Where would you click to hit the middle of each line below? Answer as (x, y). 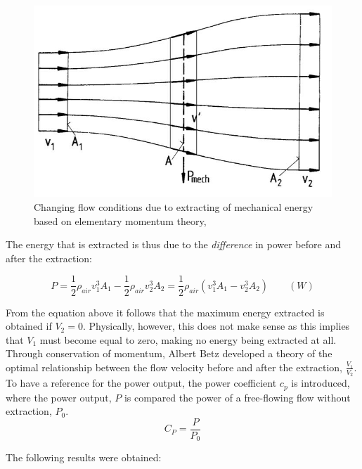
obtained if (29, 326)
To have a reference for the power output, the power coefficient (141, 383)
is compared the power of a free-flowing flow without (237, 397)
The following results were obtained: (84, 457)
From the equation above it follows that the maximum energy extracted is (165, 312)
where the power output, (59, 397)
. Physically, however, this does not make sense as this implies (216, 326)
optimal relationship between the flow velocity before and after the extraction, (174, 367)
